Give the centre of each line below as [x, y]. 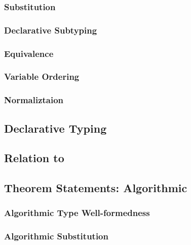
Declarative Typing [55, 128]
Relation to [34, 158]
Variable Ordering [42, 76]
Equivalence [29, 53]
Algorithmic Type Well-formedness [77, 213]
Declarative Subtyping [51, 30]
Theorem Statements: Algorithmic [96, 188]
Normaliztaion [34, 100]
